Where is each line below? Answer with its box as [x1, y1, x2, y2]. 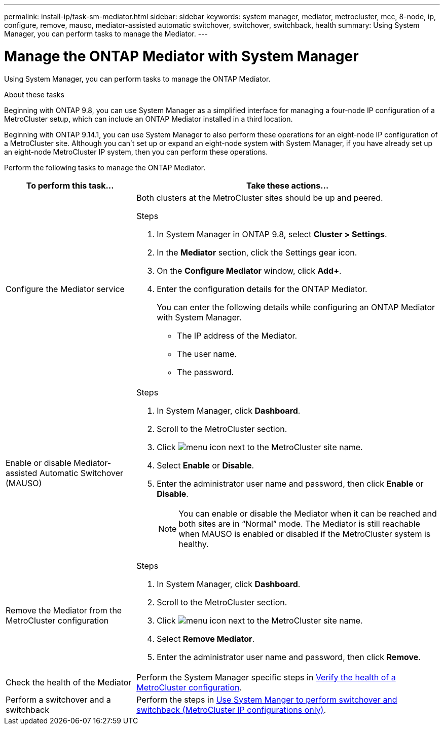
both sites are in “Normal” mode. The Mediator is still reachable [178, 518, 420, 529]
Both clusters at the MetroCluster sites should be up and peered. [136, 192, 383, 203]
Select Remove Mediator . [157, 633, 255, 644]
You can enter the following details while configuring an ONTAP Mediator [157, 302, 435, 312]
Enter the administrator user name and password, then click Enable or [157, 478, 424, 489]
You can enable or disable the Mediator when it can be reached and [178, 508, 437, 519]
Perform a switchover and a [6, 694, 111, 705]
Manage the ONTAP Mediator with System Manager [4, 47, 359, 65]
